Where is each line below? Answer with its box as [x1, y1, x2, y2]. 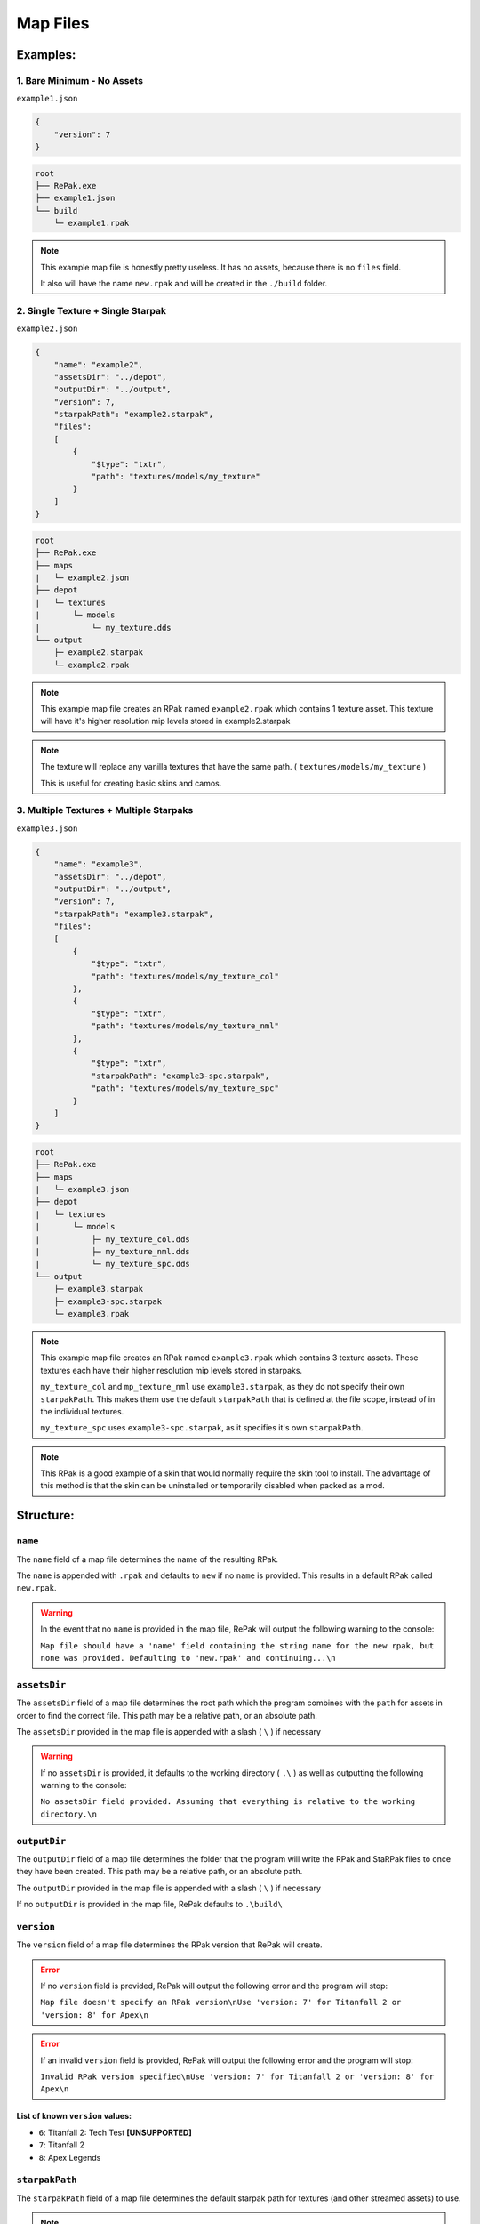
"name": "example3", [53, 859, 144, 869]
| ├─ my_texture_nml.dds [35, 1246, 190, 1257]
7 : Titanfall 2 [38, 2139, 84, 2150]
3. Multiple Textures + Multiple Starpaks [16, 804, 194, 817]
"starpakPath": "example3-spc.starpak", [91, 1070, 270, 1081]
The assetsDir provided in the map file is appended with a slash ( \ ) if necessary [16, 1726, 322, 1736]
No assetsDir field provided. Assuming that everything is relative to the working [40, 1797, 416, 1807]
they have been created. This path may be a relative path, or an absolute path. [16, 1866, 303, 1877]
